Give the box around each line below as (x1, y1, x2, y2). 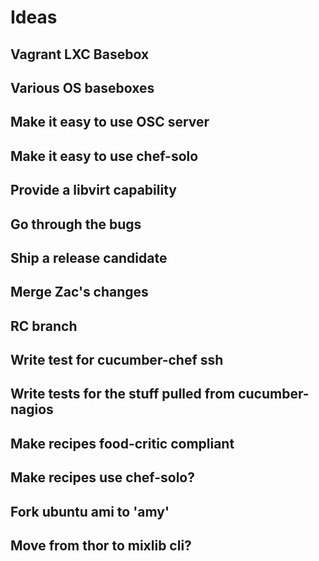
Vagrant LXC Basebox (10, 46, 150, 63)
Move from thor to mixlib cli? (10, 537, 192, 555)
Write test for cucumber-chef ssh (10, 352, 224, 369)
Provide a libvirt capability (10, 182, 177, 199)
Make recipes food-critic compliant (10, 435, 235, 452)
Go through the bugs (10, 216, 142, 233)
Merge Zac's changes (10, 284, 149, 301)
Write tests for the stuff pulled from (10, 386, 236, 403)
